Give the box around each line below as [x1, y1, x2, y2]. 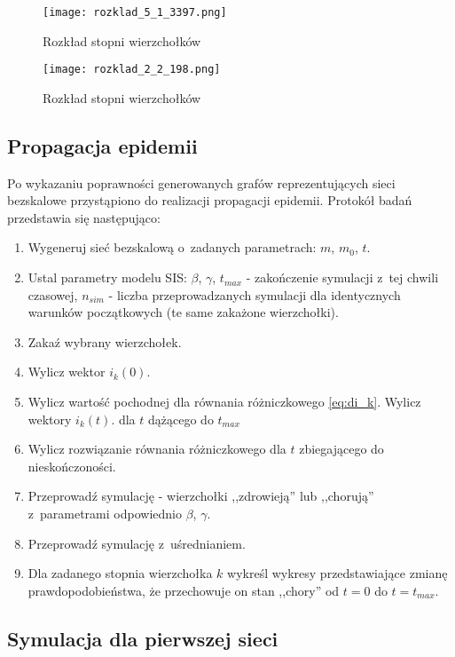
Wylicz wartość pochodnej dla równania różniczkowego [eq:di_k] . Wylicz [27, 392, 421, 411]
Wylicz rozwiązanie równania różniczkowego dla [27, 439, 286, 458]
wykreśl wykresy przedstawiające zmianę [227, 564, 448, 582]
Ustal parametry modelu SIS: [27, 268, 187, 287]
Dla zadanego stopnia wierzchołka [27, 564, 213, 582]
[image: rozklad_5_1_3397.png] [43, 6, 227, 19]
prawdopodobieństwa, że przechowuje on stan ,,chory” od [27, 581, 340, 599]
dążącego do [148, 409, 214, 428]
